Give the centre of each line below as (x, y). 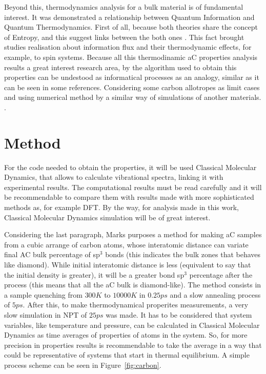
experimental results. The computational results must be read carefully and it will (133, 187)
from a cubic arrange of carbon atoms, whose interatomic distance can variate (126, 244)
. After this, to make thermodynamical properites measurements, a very (136, 305)
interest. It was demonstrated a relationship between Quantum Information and (129, 17)
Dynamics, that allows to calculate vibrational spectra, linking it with (114, 177)
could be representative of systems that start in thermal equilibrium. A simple (127, 355)
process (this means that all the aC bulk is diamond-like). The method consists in (133, 285)
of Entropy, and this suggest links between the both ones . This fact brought (124, 37)
